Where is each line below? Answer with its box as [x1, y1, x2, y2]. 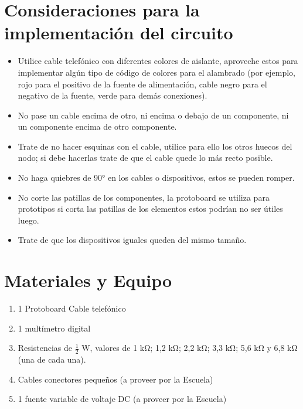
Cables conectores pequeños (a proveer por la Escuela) [18, 373, 213, 385]
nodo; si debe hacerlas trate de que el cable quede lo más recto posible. [18, 151, 273, 164]
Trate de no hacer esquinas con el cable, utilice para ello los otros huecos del [18, 140, 292, 152]
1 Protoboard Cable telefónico [18, 302, 126, 315]
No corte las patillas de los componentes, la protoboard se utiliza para [18, 191, 270, 203]
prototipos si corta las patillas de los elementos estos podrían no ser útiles [18, 202, 283, 215]
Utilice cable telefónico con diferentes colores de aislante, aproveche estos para [18, 55, 298, 67]
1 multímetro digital [18, 322, 91, 334]
